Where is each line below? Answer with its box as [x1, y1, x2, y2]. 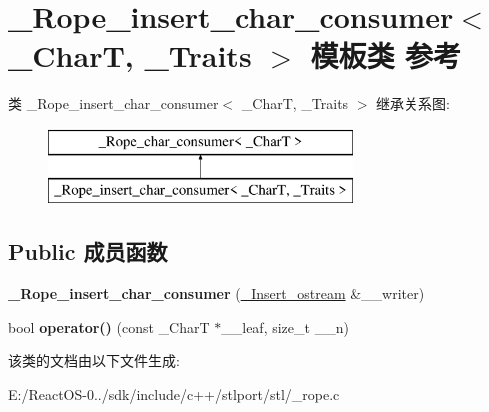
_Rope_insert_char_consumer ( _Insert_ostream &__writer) [8, 283, 425, 304]
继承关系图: [376, 93, 450, 114]
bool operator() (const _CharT [8, 316, 210, 337]
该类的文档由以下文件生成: [8, 350, 180, 371]
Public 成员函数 [8, 236, 168, 267]
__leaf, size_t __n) [221, 316, 349, 337]
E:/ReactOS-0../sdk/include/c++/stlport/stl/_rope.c [8, 384, 340, 405]
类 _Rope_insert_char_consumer [8, 93, 219, 114]
